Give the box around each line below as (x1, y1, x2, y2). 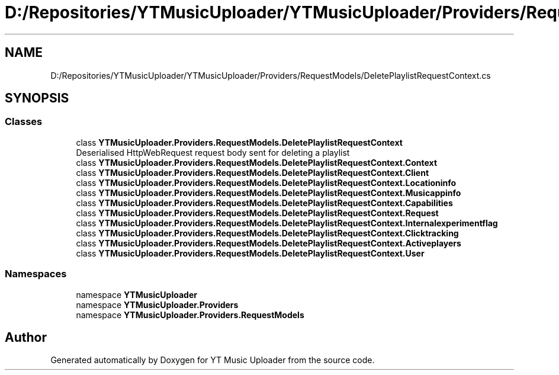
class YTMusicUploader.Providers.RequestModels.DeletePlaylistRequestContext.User (76, 248, 425, 258)
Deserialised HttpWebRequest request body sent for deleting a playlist (76, 147, 350, 158)
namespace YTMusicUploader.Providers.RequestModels (76, 309, 304, 320)
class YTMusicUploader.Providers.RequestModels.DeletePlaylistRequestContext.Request (76, 207, 439, 218)
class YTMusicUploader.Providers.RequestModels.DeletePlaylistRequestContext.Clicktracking (76, 227, 459, 238)
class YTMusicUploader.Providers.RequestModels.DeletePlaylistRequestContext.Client (76, 167, 429, 178)
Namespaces (5, 268, 67, 280)
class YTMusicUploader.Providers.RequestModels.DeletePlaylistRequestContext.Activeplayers (76, 238, 461, 248)
